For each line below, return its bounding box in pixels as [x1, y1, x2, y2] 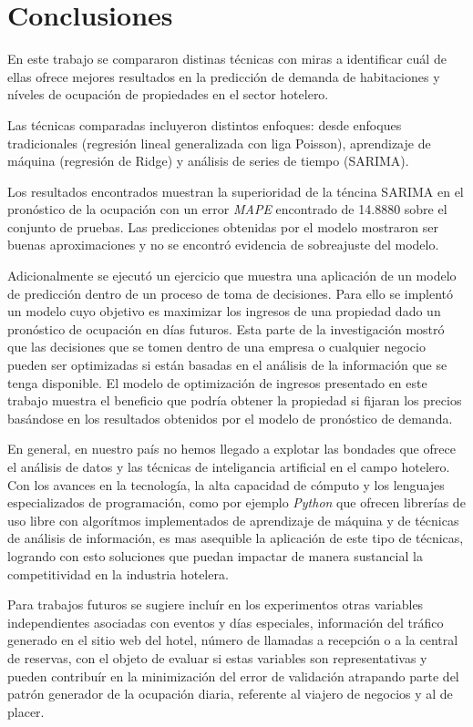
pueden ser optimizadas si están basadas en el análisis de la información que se [7, 355, 447, 374]
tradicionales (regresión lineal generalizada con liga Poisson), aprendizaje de [7, 133, 431, 152]
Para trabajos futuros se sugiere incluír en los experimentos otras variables [7, 595, 424, 614]
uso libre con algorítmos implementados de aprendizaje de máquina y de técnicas [7, 510, 459, 529]
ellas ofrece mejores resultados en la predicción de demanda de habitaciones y [7, 67, 440, 86]
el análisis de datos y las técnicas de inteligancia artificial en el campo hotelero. [7, 457, 450, 476]
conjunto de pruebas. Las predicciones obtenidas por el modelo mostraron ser [7, 217, 439, 236]
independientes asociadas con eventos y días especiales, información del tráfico [7, 612, 444, 631]
